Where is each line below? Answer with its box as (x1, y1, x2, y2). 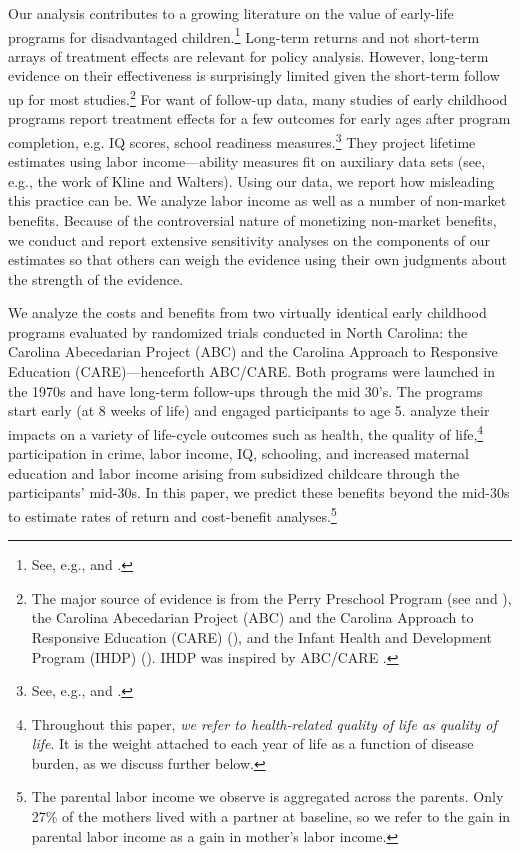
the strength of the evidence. (8, 268, 184, 289)
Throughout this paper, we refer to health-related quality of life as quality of (31, 713, 497, 734)
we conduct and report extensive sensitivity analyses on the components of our (8, 229, 491, 250)
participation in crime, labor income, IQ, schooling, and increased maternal (8, 443, 469, 464)
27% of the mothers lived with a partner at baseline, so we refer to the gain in (31, 806, 511, 827)
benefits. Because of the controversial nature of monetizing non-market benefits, (8, 209, 497, 230)
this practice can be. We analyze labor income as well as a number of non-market (8, 190, 507, 211)
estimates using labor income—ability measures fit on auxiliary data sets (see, (8, 151, 486, 172)
